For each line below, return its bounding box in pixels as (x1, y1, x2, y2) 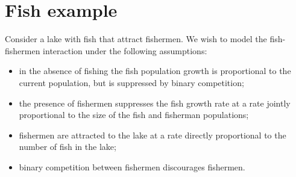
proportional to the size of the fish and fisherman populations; (19, 108, 249, 121)
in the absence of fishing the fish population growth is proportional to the (19, 64, 291, 77)
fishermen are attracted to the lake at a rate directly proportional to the (19, 128, 286, 141)
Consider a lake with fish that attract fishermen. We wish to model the (5, 33, 267, 45)
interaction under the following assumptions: (43, 44, 207, 57)
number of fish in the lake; (19, 140, 116, 153)
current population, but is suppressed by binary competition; (19, 76, 244, 88)
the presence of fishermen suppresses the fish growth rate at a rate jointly (19, 96, 291, 109)
